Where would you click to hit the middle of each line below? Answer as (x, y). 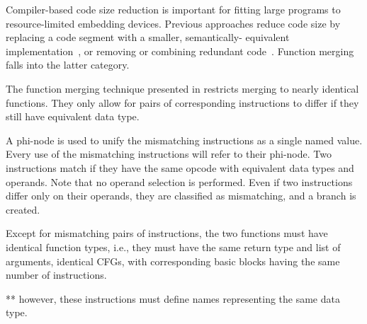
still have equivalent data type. (73, 116)
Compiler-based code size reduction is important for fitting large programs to (173, 9)
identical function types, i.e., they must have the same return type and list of (173, 247)
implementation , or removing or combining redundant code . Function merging (180, 51)
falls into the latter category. (68, 65)
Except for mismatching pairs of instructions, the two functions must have (167, 233)
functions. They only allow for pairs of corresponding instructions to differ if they (182, 102)
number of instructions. (56, 275)
